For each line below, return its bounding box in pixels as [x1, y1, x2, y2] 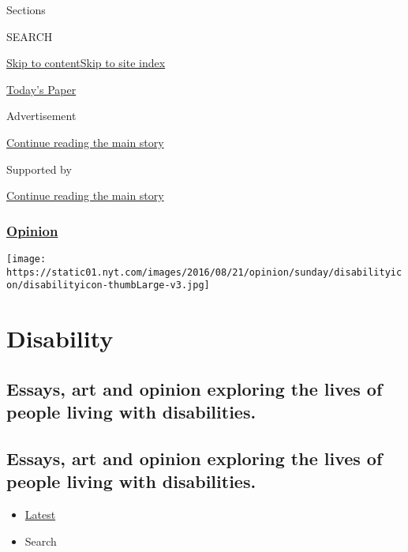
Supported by [6, 160, 72, 177]
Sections [6, 2, 46, 17]
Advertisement [6, 107, 77, 124]
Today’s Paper [6, 81, 77, 97]
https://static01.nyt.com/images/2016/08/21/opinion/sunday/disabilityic [6, 266, 402, 278]
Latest [24, 506, 56, 523]
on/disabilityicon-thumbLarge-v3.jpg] [6, 280, 210, 291]
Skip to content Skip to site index [6, 54, 166, 71]
